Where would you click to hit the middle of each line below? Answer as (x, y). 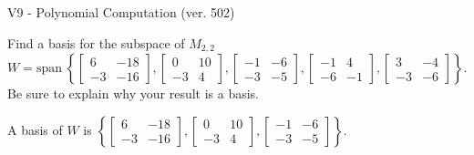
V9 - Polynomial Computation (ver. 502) (121, 12)
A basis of (35, 129)
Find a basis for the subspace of (96, 42)
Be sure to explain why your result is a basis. (134, 93)
